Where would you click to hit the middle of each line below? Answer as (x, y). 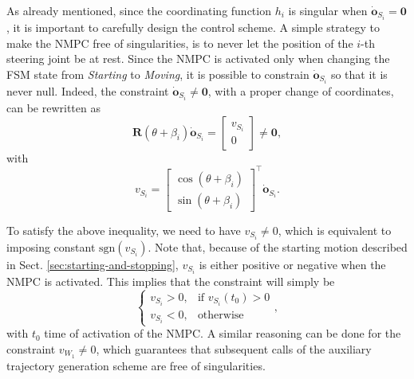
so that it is (359, 74)
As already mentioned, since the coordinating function (139, 10)
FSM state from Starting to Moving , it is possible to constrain (158, 74)
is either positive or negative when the (292, 264)
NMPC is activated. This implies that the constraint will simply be (171, 281)
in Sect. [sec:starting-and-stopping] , (93, 264)
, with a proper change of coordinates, (301, 90)
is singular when (328, 10)
